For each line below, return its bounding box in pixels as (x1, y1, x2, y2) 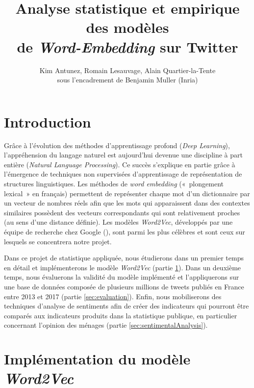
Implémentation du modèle (4, 349, 191, 369)
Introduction (4, 111, 91, 131)
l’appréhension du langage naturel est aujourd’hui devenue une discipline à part (4, 150, 243, 160)
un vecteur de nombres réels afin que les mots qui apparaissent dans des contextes (4, 198, 250, 208)
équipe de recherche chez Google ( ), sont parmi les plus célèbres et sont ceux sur (4, 226, 245, 236)
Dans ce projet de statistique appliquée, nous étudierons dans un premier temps (4, 253, 244, 263)
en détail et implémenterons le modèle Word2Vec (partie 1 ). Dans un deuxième (4, 262, 241, 272)
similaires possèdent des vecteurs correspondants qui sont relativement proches (4, 207, 240, 217)
